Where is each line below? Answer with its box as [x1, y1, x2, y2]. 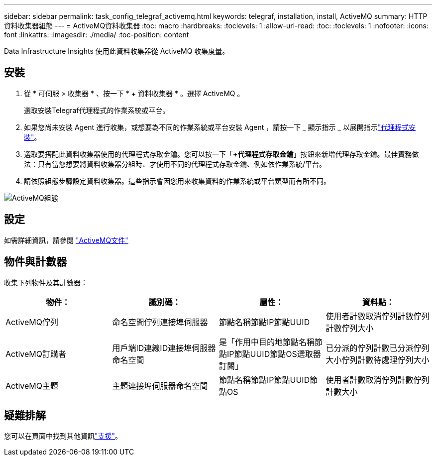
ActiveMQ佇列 [5, 317, 58, 327]
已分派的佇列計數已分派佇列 [326, 343, 430, 353]
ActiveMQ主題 [5, 380, 58, 391]
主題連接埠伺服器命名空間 [112, 380, 208, 391]
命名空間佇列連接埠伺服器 [112, 317, 208, 327]
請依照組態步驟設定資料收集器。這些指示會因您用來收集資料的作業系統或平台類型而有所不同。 [24, 176, 330, 185]
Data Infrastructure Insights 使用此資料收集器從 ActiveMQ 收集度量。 [4, 47, 229, 55]
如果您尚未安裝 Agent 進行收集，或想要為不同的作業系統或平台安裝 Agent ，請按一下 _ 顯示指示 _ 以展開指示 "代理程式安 [24, 122, 416, 131]
